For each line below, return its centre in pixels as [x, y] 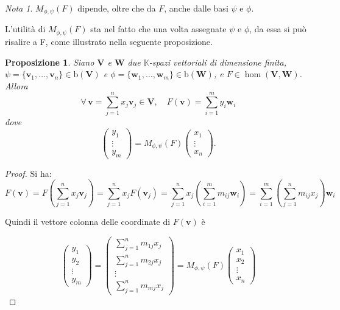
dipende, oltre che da [117, 8]
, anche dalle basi [196, 8]
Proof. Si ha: [28, 173]
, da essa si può [278, 29]
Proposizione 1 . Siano [50, 62]
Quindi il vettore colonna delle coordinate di [88, 222]
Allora [16, 85]
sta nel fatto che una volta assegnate [158, 29]
